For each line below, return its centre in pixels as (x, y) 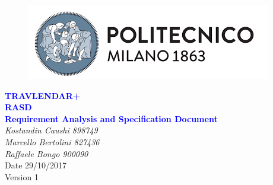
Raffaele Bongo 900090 (47, 153)
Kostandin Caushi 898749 (51, 130)
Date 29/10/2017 (36, 165)
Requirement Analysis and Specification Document (111, 118)
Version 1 (22, 176)
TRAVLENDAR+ (43, 95)
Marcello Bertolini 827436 (52, 141)
